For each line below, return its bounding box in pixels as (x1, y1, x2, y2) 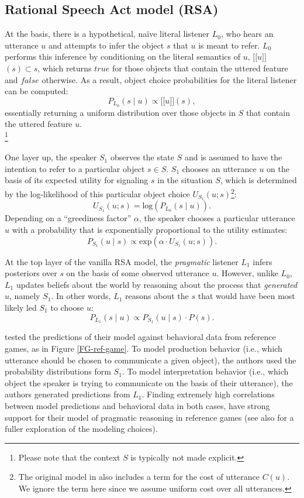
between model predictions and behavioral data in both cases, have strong (5, 399, 270, 411)
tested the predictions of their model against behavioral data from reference (5, 331, 276, 343)
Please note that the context (18, 451, 120, 463)
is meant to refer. (198, 39, 260, 51)
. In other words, (51, 290, 111, 302)
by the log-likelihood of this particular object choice (5, 187, 190, 200)
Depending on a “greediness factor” (5, 212, 132, 224)
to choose (50, 301, 84, 313)
